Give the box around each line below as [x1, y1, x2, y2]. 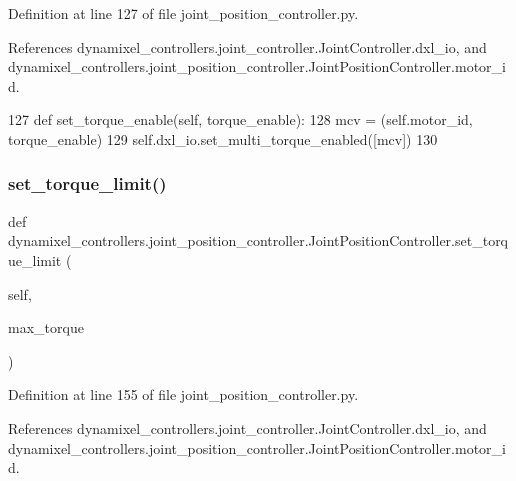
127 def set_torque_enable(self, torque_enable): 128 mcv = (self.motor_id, [8, 109, 473, 130]
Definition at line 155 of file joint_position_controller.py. [8, 384, 359, 405]
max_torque [8, 317, 84, 338]
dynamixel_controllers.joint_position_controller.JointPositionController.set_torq [8, 230, 509, 251]
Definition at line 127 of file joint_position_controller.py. [8, 3, 359, 23]
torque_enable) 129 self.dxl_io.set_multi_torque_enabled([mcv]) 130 [8, 128, 438, 149]
